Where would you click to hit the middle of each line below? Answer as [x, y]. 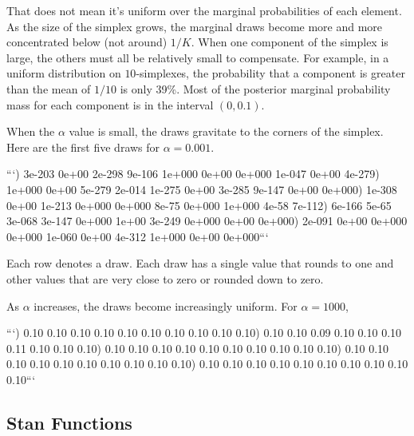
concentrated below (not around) [87, 42]
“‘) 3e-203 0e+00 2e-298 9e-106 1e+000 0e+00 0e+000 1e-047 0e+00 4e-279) [193, 174]
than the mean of [49, 88]
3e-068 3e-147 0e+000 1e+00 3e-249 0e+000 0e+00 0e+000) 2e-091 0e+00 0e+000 [207, 221]
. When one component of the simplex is [290, 42]
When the [31, 131]
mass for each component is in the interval [110, 104]
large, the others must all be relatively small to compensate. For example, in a [198, 57]
